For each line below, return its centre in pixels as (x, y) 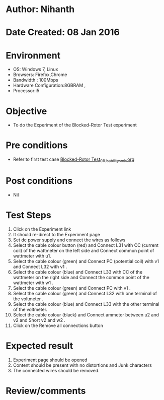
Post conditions (39, 181)
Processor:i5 (26, 91)
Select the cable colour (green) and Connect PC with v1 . (72, 288)
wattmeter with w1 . (33, 283)
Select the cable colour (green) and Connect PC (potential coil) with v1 (86, 261)
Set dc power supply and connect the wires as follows (69, 240)
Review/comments (46, 391)
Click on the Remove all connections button (58, 325)
